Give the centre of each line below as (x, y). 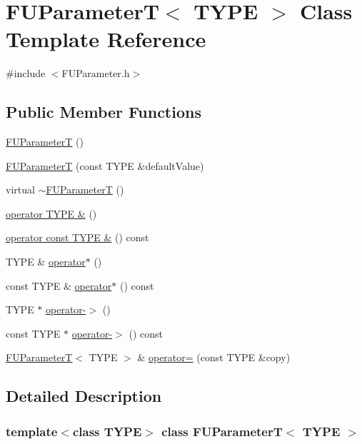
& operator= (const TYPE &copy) (214, 357)
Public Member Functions (104, 112)
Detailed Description (84, 396)
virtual (20, 190)
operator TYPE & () (51, 213)
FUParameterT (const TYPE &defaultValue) (105, 165)
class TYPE (107, 431)
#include (26, 73)
